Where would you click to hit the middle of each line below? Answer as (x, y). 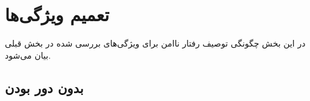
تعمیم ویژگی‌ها (57, 14)
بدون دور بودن (44, 87)
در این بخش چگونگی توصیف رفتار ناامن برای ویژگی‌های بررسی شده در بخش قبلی (155, 43)
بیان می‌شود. (28, 55)
